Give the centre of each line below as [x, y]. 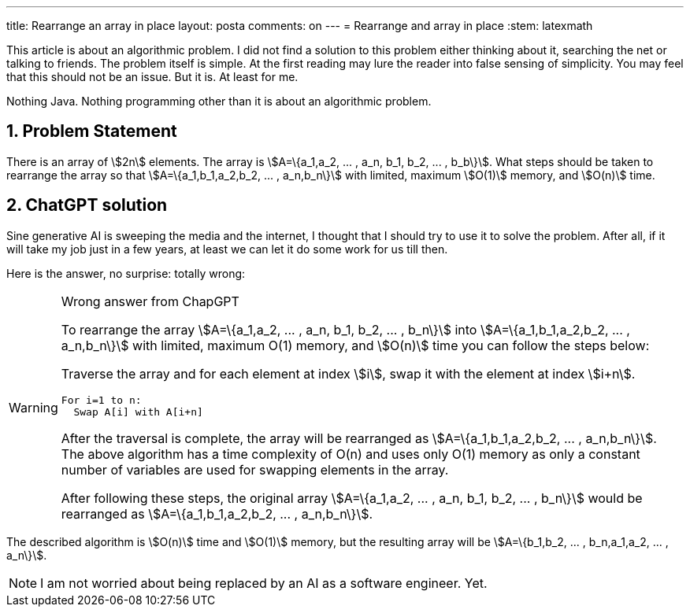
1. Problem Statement [92, 131]
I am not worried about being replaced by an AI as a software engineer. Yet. [264, 583]
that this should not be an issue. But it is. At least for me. [152, 77]
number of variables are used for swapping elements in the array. [255, 469]
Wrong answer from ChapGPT [150, 301]
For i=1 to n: [101, 400]
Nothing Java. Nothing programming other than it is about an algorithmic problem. [219, 101]
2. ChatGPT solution [87, 205]
